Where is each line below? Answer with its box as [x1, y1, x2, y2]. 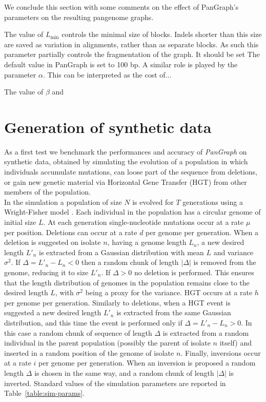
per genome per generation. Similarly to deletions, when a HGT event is [4, 297, 231, 308]
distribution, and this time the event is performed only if [4, 317, 182, 328]
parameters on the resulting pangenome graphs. [4, 11, 154, 22]
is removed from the [193, 257, 256, 267]
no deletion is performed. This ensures [134, 267, 254, 277]
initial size [4, 217, 36, 227]
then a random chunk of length [81, 257, 179, 267]
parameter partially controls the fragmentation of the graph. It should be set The [4, 49, 260, 60]
